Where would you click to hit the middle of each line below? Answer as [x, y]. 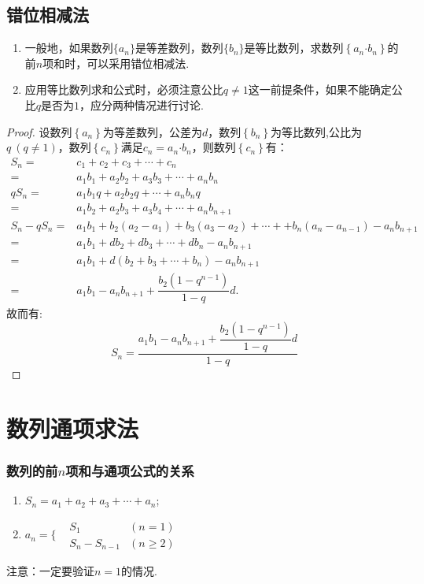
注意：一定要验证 [50, 570]
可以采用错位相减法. [138, 63]
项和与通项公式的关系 [130, 470]
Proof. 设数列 [39, 131]
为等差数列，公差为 [152, 131]
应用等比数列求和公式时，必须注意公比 [124, 89]
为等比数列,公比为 [317, 131]
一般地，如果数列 [69, 48]
